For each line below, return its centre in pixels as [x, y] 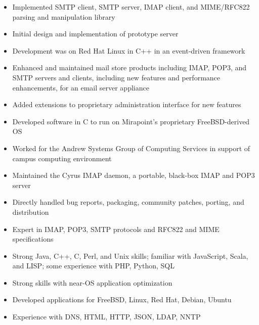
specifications [33, 239]
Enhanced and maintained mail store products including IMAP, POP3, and [129, 67]
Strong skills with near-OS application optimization [92, 282]
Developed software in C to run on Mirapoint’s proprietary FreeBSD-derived [131, 121]
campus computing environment [62, 158]
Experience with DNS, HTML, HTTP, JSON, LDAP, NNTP [106, 317]
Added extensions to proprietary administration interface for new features [127, 104]
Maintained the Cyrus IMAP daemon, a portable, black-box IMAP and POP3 [134, 175]
